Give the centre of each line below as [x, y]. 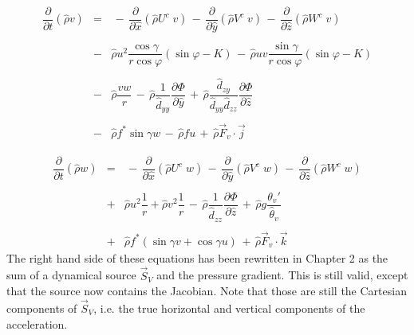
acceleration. [37, 323]
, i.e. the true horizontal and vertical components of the [229, 308]
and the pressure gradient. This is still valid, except [282, 275]
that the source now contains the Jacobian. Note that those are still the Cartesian [207, 291]
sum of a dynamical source [71, 275]
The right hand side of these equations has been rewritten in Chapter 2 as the [197, 257]
